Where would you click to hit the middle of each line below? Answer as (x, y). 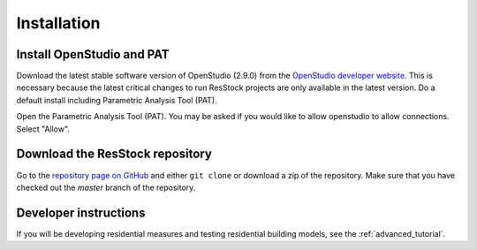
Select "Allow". (43, 129)
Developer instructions (81, 212)
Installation (58, 23)
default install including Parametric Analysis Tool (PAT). (117, 100)
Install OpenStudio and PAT (93, 54)
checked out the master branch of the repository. (106, 187)
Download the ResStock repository (114, 154)
